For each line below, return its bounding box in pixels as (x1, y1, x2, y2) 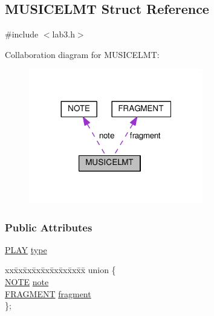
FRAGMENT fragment (5, 287, 91, 300)
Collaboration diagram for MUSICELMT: (5, 48, 160, 60)
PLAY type (5, 243, 47, 256)
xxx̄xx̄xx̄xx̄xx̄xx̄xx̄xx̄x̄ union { (5, 263, 116, 276)
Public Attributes (5, 219, 92, 234)
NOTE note (5, 276, 49, 288)
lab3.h (52, 28, 75, 40)
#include (5, 28, 39, 40)
